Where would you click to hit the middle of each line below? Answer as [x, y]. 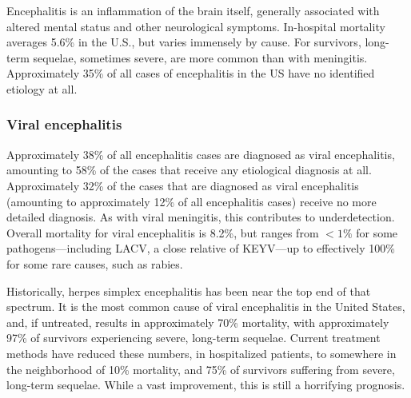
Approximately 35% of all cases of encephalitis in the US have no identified [191, 73]
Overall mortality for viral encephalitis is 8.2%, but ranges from [163, 232]
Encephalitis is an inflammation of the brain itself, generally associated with [193, 10]
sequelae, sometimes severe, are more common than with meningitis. [200, 57]
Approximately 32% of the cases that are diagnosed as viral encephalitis [183, 185]
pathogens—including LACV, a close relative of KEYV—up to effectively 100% [201, 248]
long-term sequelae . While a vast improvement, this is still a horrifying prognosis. [206, 385]
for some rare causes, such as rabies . [95, 263]
